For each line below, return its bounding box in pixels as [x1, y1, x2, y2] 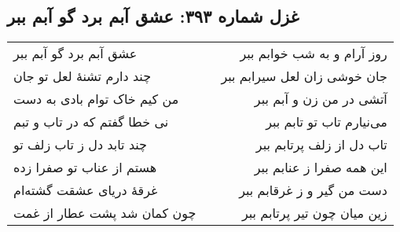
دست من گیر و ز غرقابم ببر [239, 181, 387, 200]
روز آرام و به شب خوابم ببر [240, 44, 387, 63]
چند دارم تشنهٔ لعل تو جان [13, 67, 152, 86]
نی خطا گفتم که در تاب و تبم [13, 112, 169, 131]
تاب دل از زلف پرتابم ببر [255, 135, 387, 154]
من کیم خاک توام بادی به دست [13, 90, 179, 109]
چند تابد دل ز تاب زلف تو [13, 135, 148, 154]
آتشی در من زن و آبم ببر [254, 90, 387, 109]
